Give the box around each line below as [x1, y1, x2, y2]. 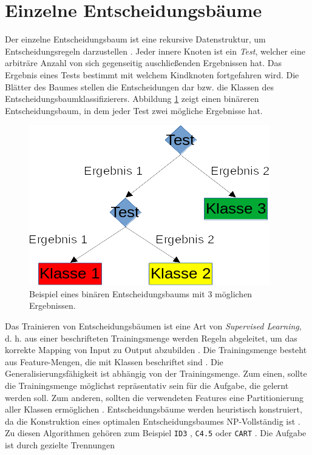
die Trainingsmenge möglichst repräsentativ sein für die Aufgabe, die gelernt [5, 379, 289, 392]
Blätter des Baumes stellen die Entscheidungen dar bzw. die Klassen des [5, 80, 274, 93]
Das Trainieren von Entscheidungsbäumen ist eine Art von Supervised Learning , [5, 320, 302, 332]
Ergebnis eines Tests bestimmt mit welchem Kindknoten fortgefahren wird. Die [5, 68, 299, 81]
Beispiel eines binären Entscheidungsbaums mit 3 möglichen [29, 287, 253, 300]
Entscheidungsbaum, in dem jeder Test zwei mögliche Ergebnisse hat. [5, 104, 263, 116]
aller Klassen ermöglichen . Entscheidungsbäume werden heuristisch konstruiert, [5, 403, 302, 416]
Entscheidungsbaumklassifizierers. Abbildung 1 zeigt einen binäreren [5, 92, 259, 105]
